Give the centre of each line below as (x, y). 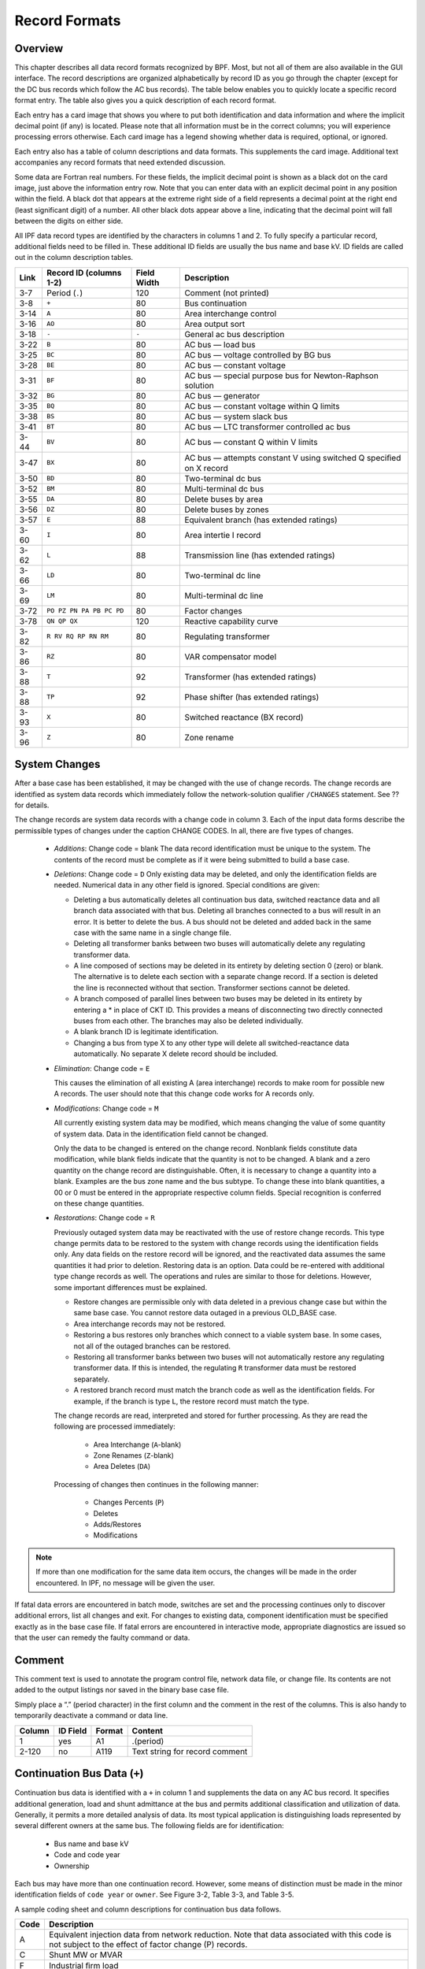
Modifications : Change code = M (106, 1108)
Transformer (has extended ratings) (250, 677)
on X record (206, 468)
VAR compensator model (231, 656)
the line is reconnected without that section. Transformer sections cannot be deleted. (212, 988)
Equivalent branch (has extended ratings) (261, 520)
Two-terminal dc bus (223, 478)
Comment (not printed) (227, 293)
